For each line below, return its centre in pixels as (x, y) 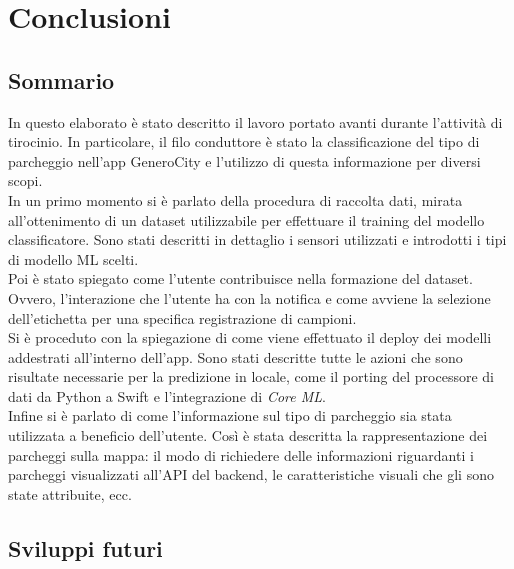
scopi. (25, 180)
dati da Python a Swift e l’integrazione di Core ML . (167, 395)
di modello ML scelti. (73, 258)
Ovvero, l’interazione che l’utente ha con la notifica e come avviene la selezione (249, 297)
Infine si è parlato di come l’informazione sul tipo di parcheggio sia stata (230, 415)
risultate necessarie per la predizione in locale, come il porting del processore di (251, 376)
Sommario (61, 79)
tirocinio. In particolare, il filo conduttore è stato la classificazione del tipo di (244, 141)
